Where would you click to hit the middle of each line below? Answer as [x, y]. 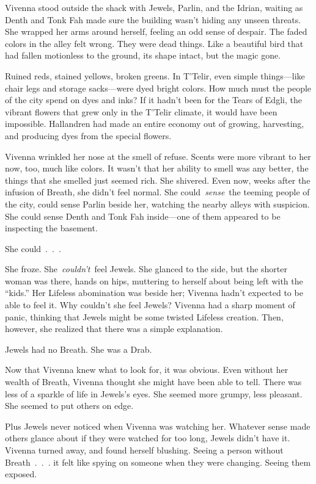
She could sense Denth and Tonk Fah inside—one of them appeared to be [143, 216]
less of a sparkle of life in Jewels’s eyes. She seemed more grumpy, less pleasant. [154, 393]
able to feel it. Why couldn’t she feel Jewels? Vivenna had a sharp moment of [150, 305]
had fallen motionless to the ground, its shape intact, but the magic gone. [143, 55]
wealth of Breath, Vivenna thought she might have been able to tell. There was [153, 382]
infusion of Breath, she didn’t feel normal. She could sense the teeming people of [157, 192]
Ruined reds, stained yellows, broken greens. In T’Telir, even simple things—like [155, 75]
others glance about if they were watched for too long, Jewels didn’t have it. [148, 438]
